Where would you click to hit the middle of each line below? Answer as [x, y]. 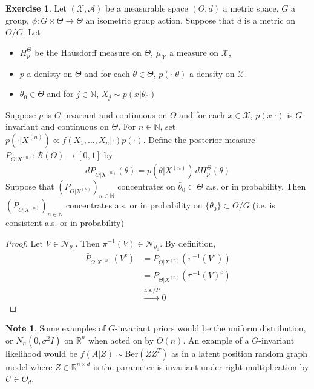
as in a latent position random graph [239, 353]
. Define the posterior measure [199, 139]
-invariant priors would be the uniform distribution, [210, 328]
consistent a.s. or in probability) [65, 222]
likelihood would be [42, 353]
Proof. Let [24, 243]
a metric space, [251, 8]
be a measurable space [147, 8]
